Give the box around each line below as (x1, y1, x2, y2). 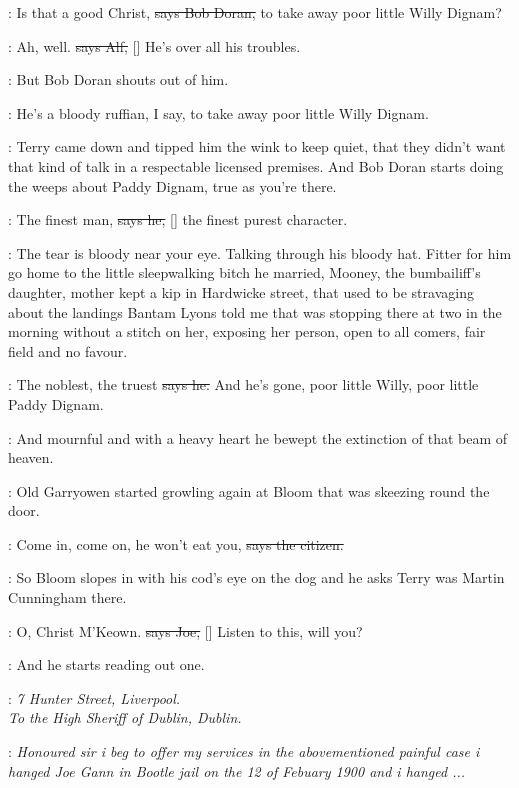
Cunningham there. (8, 587, 127, 608)
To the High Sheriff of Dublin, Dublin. (8, 707, 242, 728)
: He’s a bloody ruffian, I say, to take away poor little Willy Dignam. (8, 102, 429, 123)
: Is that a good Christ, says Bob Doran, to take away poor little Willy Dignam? (8, 2, 502, 22)
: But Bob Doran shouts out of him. (8, 69, 229, 90)
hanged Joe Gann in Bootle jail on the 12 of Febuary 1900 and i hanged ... (8, 760, 466, 781)
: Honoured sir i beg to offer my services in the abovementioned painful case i (8, 741, 480, 762)
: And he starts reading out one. (8, 654, 205, 675)
